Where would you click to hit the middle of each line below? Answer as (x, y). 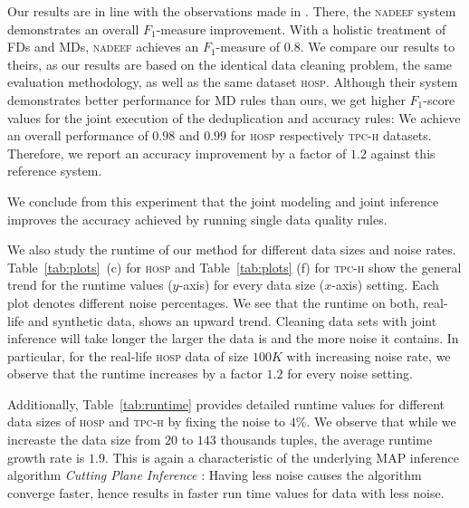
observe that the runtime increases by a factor (135, 374)
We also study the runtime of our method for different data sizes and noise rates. (232, 249)
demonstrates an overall (73, 29)
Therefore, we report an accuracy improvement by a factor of (177, 153)
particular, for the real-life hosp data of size (128, 355)
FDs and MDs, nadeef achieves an (103, 47)
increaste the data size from (84, 440)
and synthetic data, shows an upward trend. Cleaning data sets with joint (232, 320)
